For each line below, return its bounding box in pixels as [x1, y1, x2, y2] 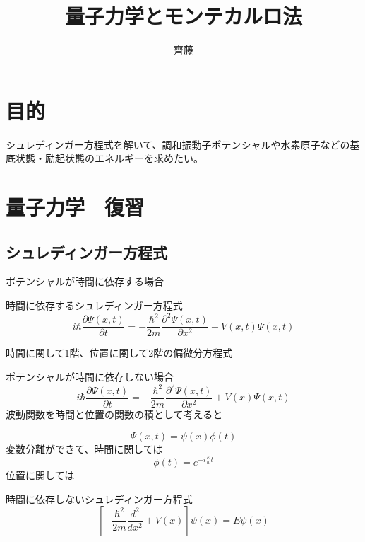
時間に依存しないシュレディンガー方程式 [6, 491, 193, 506]
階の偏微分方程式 [153, 345, 233, 360]
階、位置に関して [69, 345, 149, 360]
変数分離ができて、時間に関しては [6, 441, 163, 456]
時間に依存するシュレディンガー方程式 [6, 298, 183, 313]
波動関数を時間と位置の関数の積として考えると [6, 406, 223, 421]
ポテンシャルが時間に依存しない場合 [6, 369, 174, 384]
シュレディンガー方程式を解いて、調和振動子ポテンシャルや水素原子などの [6, 137, 350, 151]
